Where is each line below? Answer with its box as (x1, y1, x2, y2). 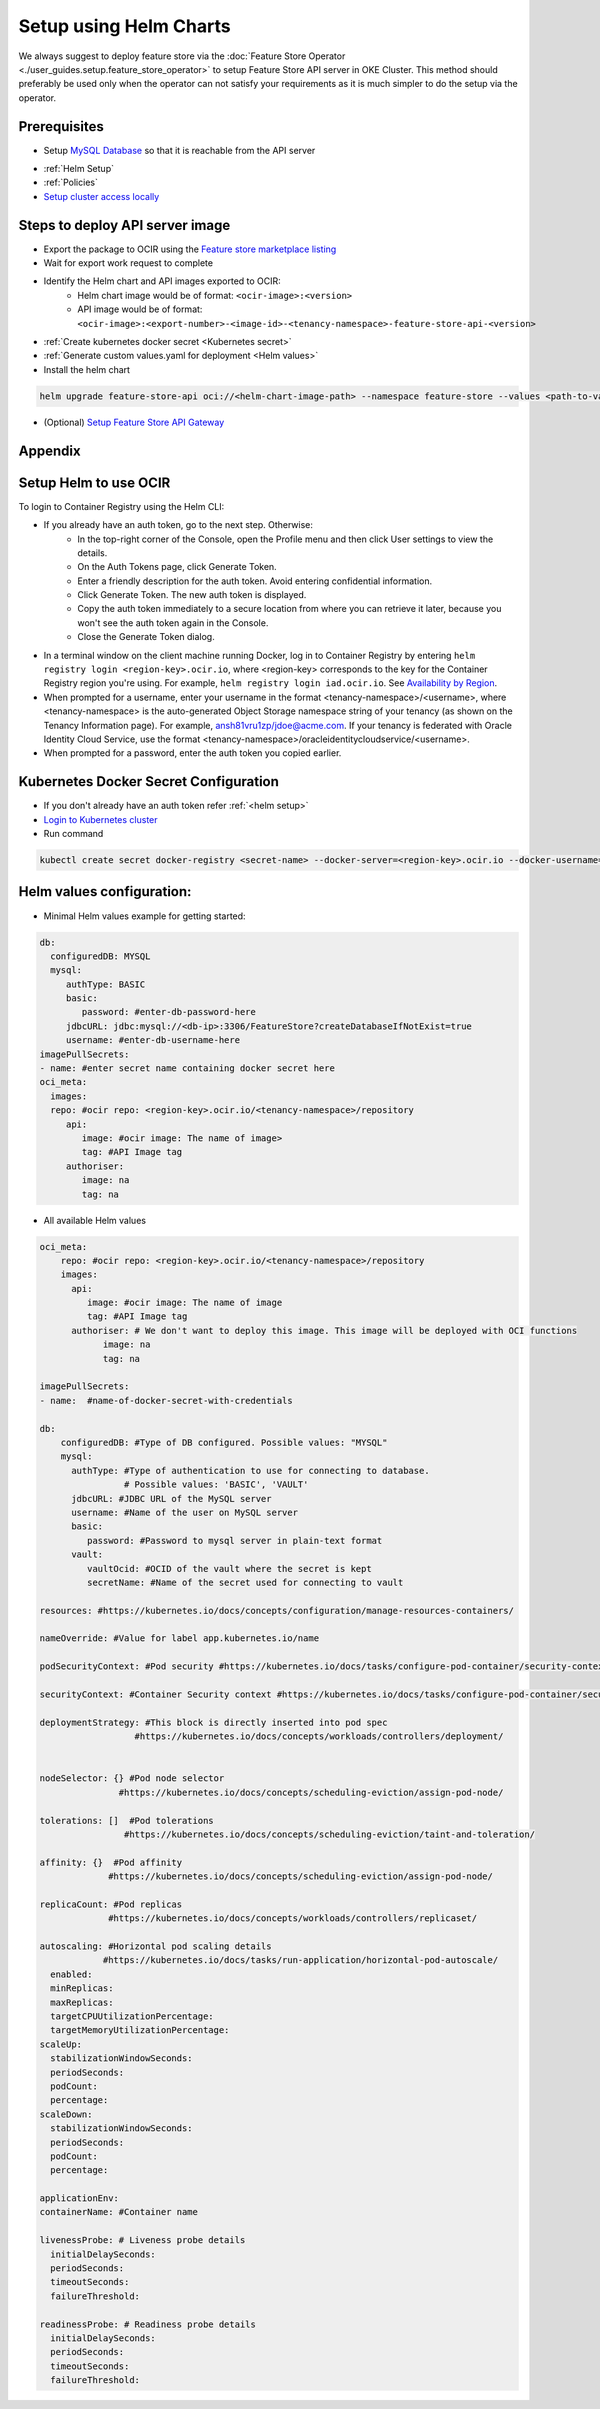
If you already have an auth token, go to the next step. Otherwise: (43, 519, 314, 531)
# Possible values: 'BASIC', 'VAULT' (123, 1479, 309, 1490)
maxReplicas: (50, 1996, 114, 2008)
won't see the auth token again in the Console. (77, 616, 269, 629)
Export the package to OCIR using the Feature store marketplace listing (43, 243, 337, 255)
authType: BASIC (65, 978, 146, 990)
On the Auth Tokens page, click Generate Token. (77, 561, 277, 573)
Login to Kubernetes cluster (43, 813, 159, 825)
